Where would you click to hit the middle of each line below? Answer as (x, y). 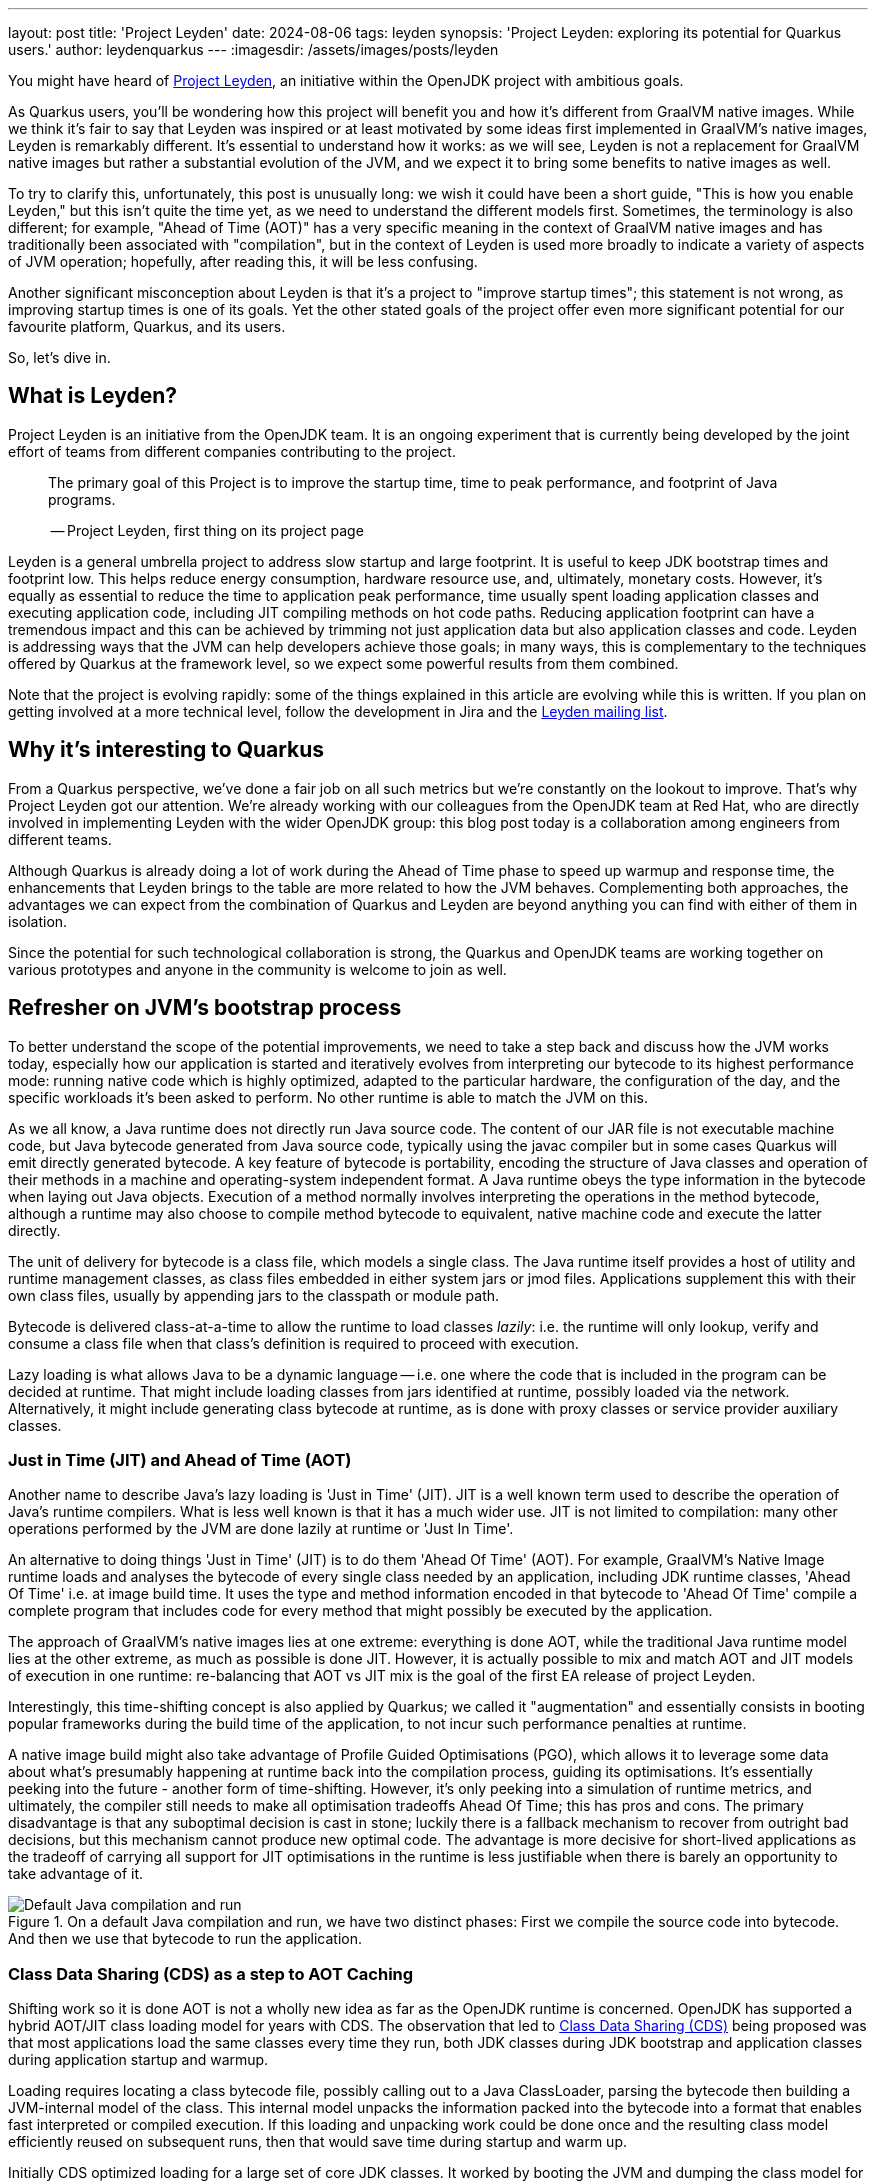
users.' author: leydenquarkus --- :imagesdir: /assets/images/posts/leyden (253, 49)
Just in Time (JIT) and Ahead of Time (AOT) (180, 1459)
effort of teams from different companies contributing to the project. (232, 451)
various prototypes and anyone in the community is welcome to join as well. (257, 969)
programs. (82, 499)
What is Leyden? (92, 396)
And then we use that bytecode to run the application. (185, 1939)
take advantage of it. (76, 1874)
